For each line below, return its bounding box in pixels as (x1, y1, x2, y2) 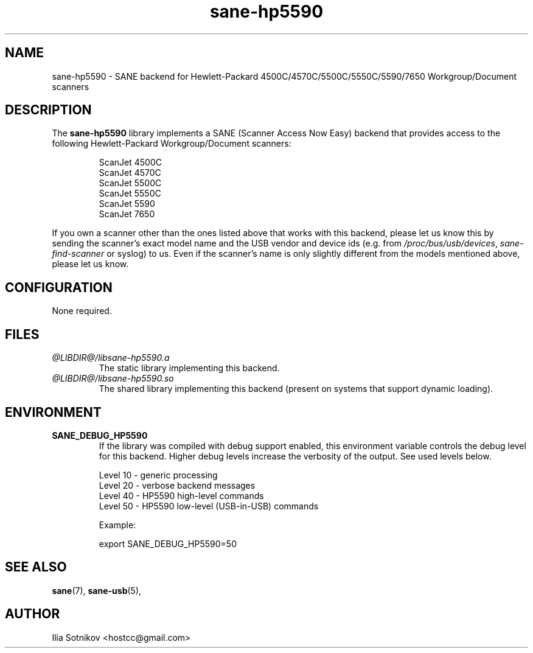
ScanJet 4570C (99, 167, 161, 178)
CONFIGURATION (5, 279, 113, 295)
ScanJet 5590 (99, 198, 155, 209)
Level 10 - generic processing (99, 469, 218, 480)
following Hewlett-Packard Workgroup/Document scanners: (52, 138, 291, 149)
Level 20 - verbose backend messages (99, 480, 256, 491)
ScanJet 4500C (99, 157, 162, 168)
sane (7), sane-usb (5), (52, 585, 142, 596)
